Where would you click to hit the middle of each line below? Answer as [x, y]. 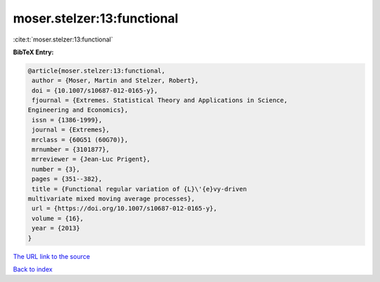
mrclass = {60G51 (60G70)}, [80, 140]
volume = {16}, [58, 218]
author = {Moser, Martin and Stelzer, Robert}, [115, 81]
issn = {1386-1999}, [67, 120]
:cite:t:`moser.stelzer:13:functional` [63, 39]
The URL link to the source [52, 256]
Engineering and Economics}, [78, 110]
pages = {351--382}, [67, 179]
